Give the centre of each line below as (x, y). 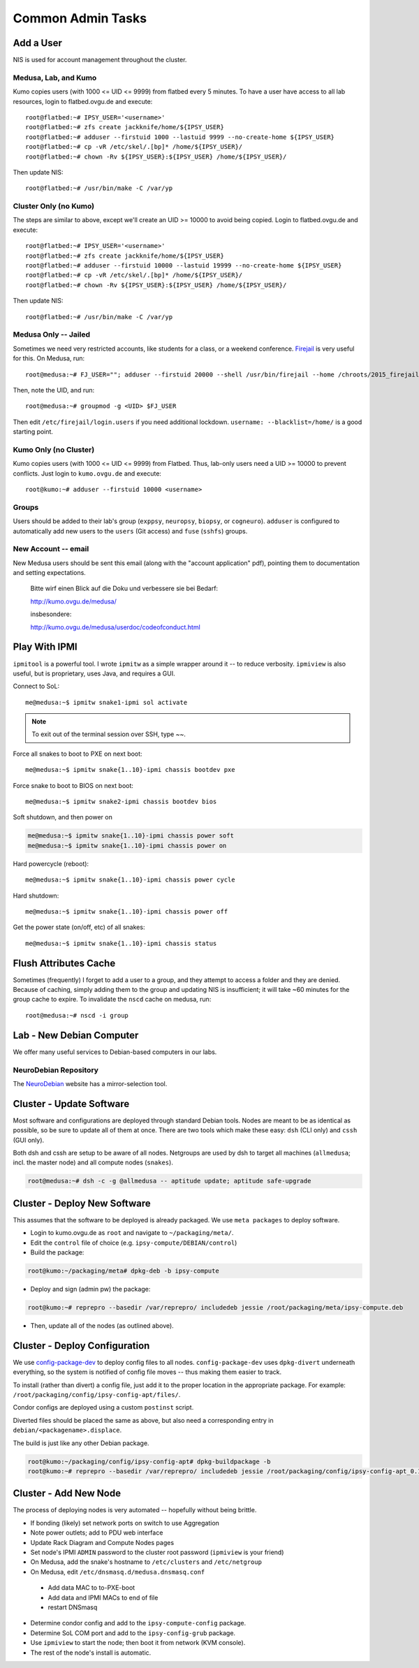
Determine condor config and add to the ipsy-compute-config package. (138, 1623)
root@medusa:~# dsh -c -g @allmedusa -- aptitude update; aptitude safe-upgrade (169, 1181)
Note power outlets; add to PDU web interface (97, 1532)
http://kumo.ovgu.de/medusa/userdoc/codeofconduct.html (115, 627)
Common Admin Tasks (80, 18)
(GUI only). (29, 1140)
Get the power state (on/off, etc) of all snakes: (79, 927)
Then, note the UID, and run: (54, 390)
